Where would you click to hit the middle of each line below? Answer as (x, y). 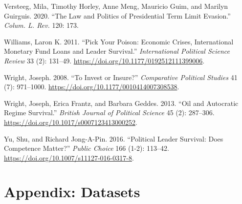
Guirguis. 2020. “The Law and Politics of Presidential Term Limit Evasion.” (117, 15)
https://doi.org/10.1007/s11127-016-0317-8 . (69, 157)
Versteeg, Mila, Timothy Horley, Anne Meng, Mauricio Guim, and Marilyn (116, 6)
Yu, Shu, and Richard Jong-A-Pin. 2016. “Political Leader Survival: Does (114, 138)
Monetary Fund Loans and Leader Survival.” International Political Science (117, 51)
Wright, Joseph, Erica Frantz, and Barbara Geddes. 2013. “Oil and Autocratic (121, 103)
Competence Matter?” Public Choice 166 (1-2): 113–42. (87, 148)
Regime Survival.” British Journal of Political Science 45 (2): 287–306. (109, 112)
